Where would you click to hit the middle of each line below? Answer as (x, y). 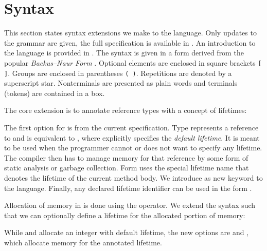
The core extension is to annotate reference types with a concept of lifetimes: (126, 110)
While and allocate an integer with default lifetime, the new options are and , (127, 232)
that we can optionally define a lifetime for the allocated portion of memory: (125, 215)
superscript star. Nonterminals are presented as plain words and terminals (121, 83)
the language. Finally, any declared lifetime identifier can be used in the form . (128, 188)
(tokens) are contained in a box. (55, 93)
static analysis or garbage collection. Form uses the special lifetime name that (127, 168)
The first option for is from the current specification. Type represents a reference (131, 127)
